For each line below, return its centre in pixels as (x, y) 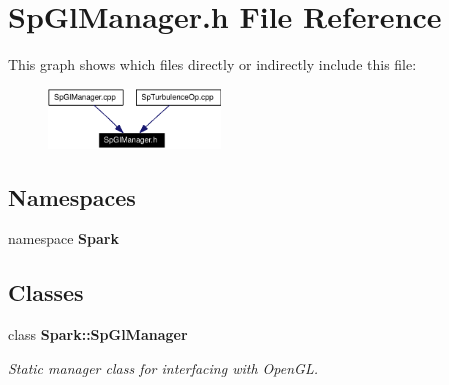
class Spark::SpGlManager (98, 334)
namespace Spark (63, 238)
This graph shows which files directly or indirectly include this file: (212, 64)
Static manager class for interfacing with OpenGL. (163, 367)
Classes (46, 292)
